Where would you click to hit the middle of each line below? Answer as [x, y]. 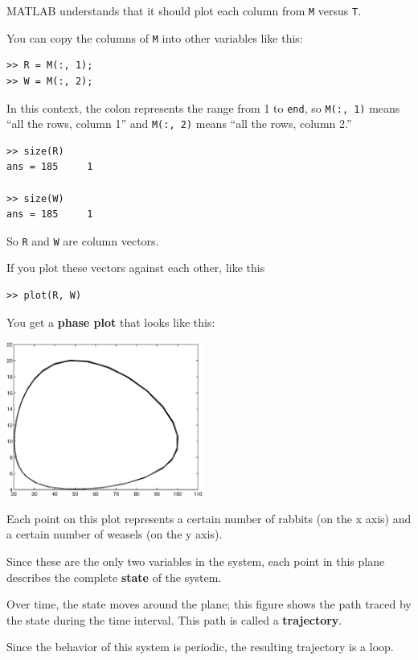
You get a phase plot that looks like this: [111, 322]
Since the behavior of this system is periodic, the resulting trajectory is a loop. [200, 647]
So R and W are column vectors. [83, 240]
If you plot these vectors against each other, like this [136, 268]
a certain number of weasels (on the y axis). [115, 534]
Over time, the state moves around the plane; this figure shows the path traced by [209, 604]
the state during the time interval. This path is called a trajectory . [174, 619]
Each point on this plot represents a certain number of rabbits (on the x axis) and [209, 518]
